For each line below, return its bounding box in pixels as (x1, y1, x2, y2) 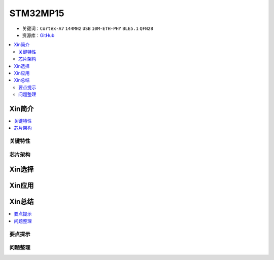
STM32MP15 (9, 8, 64, 19)
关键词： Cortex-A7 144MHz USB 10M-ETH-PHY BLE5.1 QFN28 (22, 25, 153, 31)
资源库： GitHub (22, 32, 55, 38)
